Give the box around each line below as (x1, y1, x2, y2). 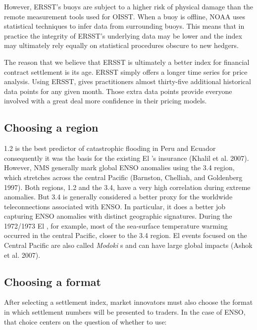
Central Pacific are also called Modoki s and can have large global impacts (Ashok (4, 240, 253, 250)
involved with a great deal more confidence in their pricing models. (4, 95, 207, 106)
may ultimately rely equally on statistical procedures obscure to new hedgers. (4, 40, 239, 50)
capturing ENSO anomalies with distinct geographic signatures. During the (4, 211, 232, 221)
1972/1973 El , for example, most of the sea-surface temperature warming (4, 220, 228, 231)
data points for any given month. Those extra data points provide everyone (4, 86, 232, 96)
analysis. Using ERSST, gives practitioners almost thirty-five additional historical (4, 76, 251, 87)
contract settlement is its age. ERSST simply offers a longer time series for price (4, 66, 248, 77)
